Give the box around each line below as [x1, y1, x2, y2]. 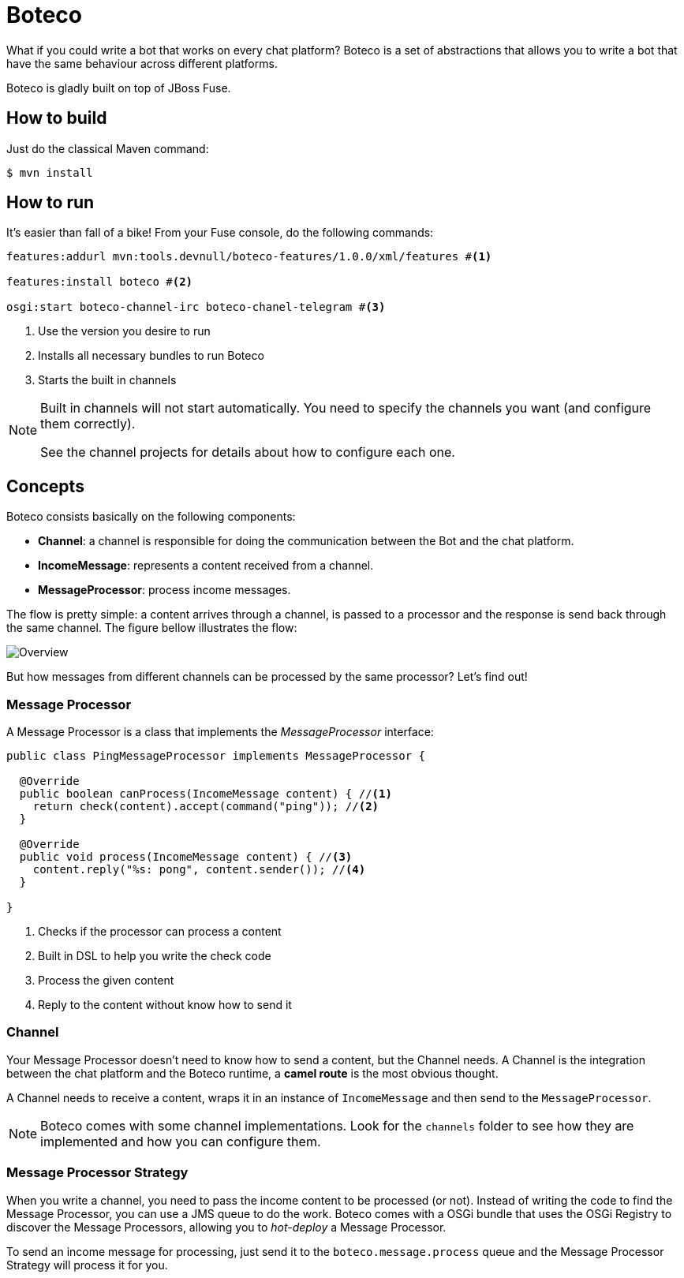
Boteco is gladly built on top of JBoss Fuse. [6, 80, 231, 95]
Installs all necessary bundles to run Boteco [38, 349, 264, 363]
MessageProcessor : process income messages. [38, 583, 291, 597]
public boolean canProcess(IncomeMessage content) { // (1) [19, 787, 392, 801]
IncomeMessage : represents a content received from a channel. [38, 559, 374, 573]
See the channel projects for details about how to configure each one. [40, 444, 455, 461]
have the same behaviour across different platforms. [6, 56, 278, 70]
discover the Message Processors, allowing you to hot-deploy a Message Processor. [6, 1220, 447, 1234]
